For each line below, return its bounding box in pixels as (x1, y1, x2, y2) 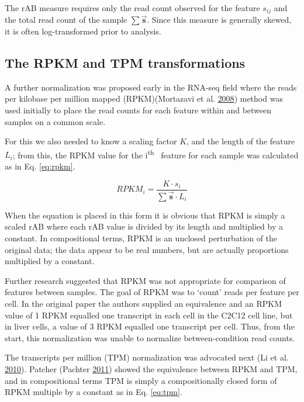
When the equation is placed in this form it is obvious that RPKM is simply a (5, 209, 285, 221)
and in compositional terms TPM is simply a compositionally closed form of (5, 374, 277, 386)
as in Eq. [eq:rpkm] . (5, 160, 75, 172)
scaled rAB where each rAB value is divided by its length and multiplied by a (5, 220, 283, 233)
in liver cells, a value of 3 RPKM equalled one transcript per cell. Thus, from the (5, 320, 295, 332)
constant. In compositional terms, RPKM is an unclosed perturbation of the (5, 231, 278, 244)
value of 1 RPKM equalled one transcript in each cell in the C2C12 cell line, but (5, 309, 293, 321)
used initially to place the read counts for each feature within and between (5, 104, 272, 116)
